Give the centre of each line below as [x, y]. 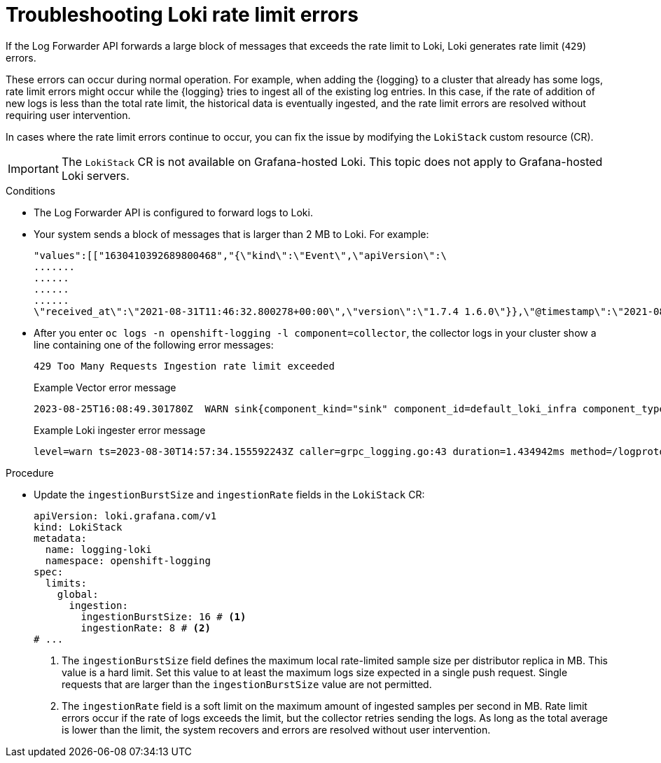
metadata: [60, 538]
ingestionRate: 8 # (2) [146, 628]
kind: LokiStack [78, 527]
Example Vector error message [105, 387]
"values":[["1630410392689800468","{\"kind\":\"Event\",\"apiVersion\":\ [241, 255]
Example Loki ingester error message [120, 430]
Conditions [30, 190]
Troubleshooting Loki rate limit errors [182, 15]
